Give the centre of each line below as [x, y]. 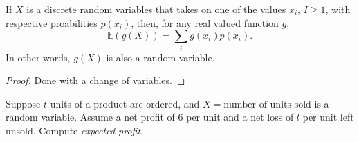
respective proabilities [52, 22]
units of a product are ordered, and [125, 103]
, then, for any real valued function [205, 22]
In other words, [38, 57]
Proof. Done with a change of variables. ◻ [95, 80]
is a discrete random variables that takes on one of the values [156, 9]
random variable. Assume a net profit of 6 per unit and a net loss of [150, 117]
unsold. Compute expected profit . [74, 130]
